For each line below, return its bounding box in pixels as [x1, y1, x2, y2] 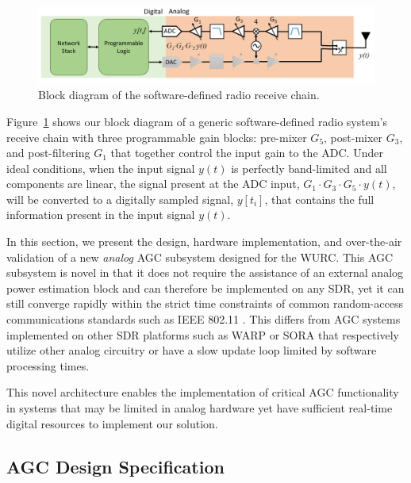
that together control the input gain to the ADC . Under [110, 144, 383, 161]
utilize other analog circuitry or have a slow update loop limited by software [6, 342, 377, 358]
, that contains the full [264, 190, 375, 207]
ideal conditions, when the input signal [6, 159, 195, 176]
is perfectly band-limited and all [231, 159, 387, 176]
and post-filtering [6, 144, 90, 161]
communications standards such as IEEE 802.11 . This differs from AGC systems [6, 311, 401, 328]
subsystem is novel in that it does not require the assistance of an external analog [6, 264, 404, 281]
